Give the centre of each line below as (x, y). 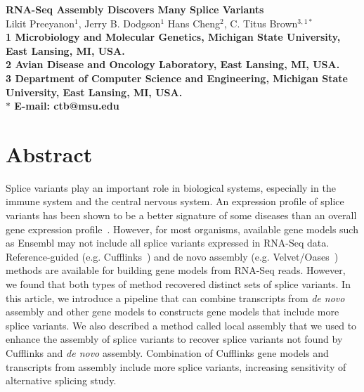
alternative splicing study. (61, 380)
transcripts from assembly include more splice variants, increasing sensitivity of (176, 366)
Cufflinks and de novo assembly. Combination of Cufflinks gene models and (167, 353)
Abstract (49, 153)
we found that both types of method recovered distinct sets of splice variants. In (178, 284)
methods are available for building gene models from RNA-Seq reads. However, (176, 270)
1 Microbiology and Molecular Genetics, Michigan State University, (173, 37)
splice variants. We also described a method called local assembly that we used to (181, 325)
